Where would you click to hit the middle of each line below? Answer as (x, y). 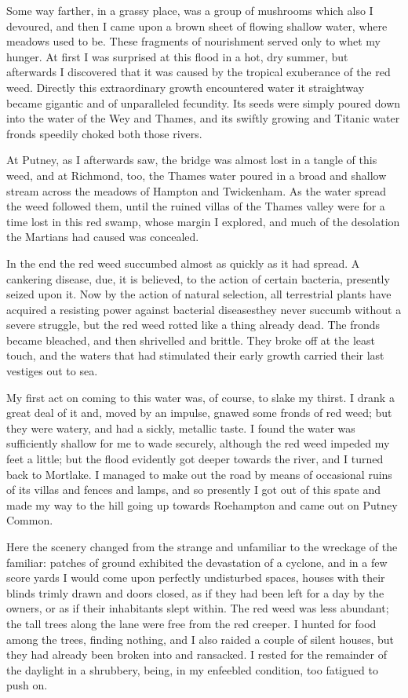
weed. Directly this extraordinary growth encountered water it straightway (186, 87)
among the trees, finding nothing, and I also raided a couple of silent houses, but (200, 639)
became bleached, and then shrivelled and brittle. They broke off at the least (191, 340)
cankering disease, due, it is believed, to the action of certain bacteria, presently (198, 278)
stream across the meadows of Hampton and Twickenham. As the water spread (196, 190)
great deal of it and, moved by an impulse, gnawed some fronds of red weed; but (199, 413)
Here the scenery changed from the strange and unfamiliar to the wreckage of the (202, 546)
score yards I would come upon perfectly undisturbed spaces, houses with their (196, 577)
